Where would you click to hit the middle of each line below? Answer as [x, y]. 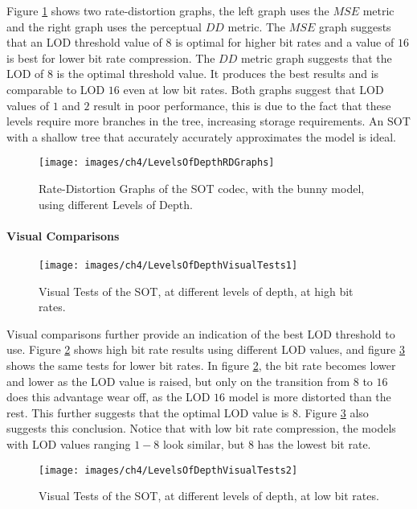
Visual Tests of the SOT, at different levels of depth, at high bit [196, 291]
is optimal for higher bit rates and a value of [285, 42]
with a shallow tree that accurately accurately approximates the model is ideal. [201, 136]
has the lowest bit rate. [314, 443]
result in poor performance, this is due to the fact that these [242, 105]
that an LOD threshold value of [84, 42]
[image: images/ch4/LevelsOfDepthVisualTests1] [168, 265]
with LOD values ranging [69, 443]
